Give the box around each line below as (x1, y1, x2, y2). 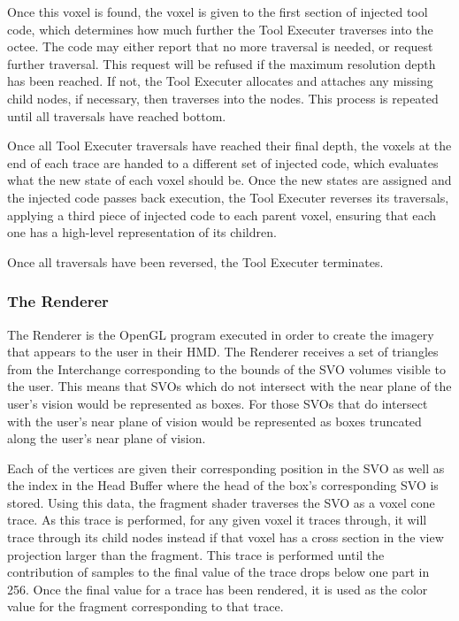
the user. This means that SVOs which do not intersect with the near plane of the (7, 377, 452, 395)
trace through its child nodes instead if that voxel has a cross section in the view (7, 528, 444, 547)
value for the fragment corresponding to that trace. (7, 597, 284, 616)
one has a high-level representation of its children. (7, 223, 277, 241)
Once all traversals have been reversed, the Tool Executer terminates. (7, 252, 384, 271)
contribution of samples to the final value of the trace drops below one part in (7, 563, 430, 581)
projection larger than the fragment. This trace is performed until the (7, 545, 385, 563)
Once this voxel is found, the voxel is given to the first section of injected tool (7, 3, 428, 20)
